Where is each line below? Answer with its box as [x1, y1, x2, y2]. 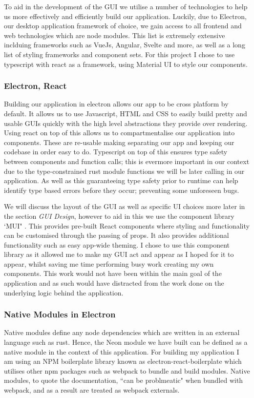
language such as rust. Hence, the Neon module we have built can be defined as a [4, 337, 248, 347]
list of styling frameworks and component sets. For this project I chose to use [4, 49, 235, 59]
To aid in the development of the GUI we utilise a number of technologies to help [4, 1, 248, 11]
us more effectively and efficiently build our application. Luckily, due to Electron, [4, 11, 247, 21]
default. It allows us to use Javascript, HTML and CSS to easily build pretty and [4, 108, 247, 118]
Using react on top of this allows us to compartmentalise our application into [4, 127, 235, 138]
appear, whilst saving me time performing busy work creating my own [4, 258, 214, 269]
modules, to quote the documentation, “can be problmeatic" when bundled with [4, 375, 243, 385]
